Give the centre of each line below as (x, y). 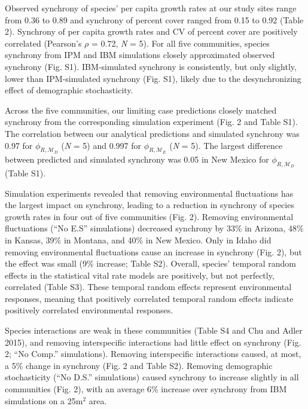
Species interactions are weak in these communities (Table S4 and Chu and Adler (154, 330)
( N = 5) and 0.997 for (101, 145)
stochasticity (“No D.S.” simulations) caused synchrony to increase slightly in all (152, 377)
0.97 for (19, 145)
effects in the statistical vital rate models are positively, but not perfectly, (140, 275)
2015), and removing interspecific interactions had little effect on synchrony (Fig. (153, 342)
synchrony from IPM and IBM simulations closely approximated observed (140, 55)
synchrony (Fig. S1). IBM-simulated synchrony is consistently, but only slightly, (151, 66)
